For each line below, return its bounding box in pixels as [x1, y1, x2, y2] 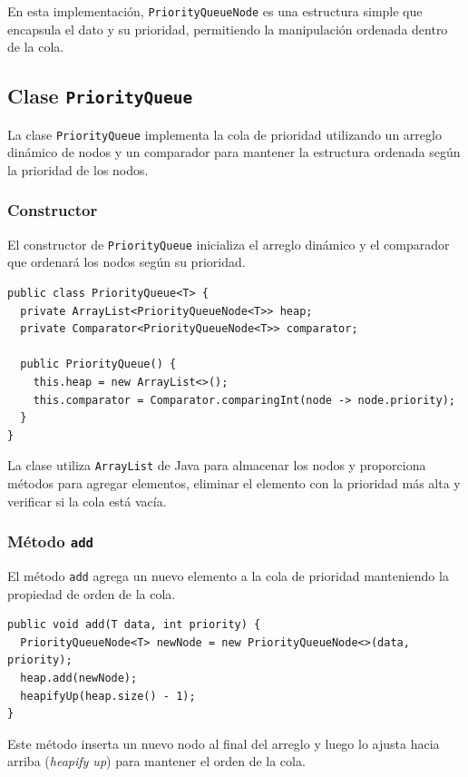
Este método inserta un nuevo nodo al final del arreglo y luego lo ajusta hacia [7, 733, 440, 752]
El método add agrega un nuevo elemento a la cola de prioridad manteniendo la [7, 566, 449, 585]
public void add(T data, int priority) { [7, 618, 261, 632]
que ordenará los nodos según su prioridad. [7, 252, 246, 271]
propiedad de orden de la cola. [7, 584, 176, 603]
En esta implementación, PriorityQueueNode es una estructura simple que [7, 2, 423, 20]
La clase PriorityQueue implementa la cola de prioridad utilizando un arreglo [7, 124, 442, 143]
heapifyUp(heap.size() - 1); [20, 689, 196, 703]
